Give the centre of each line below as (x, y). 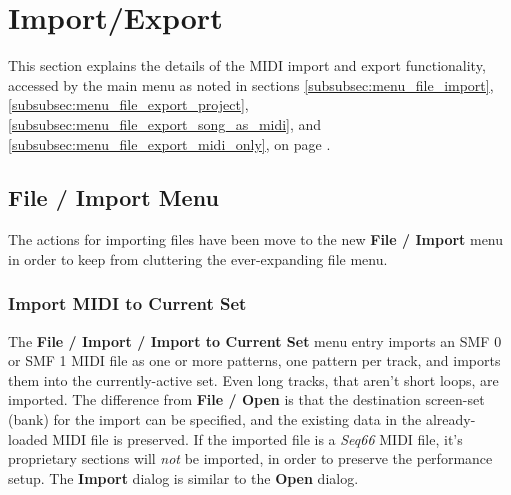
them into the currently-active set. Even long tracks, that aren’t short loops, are (253, 379)
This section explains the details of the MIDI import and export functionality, (247, 65)
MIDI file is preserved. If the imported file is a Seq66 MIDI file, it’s (257, 438)
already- (450, 419)
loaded (28, 438)
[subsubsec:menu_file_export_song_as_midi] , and (165, 123)
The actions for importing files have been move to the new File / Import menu (256, 239)
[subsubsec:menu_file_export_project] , (128, 104)
